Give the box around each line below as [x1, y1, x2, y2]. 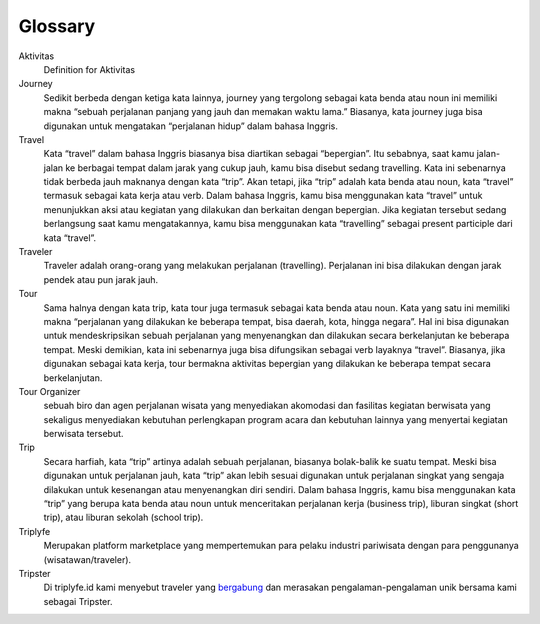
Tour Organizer [18, 385, 81, 397]
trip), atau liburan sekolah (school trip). [43, 511, 204, 524]
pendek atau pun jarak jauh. [43, 273, 159, 285]
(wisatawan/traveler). [43, 553, 132, 565]
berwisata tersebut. [43, 428, 124, 440]
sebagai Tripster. [43, 595, 113, 607]
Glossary [18, 15, 96, 37]
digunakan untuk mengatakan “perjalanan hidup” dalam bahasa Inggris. [43, 120, 339, 132]
